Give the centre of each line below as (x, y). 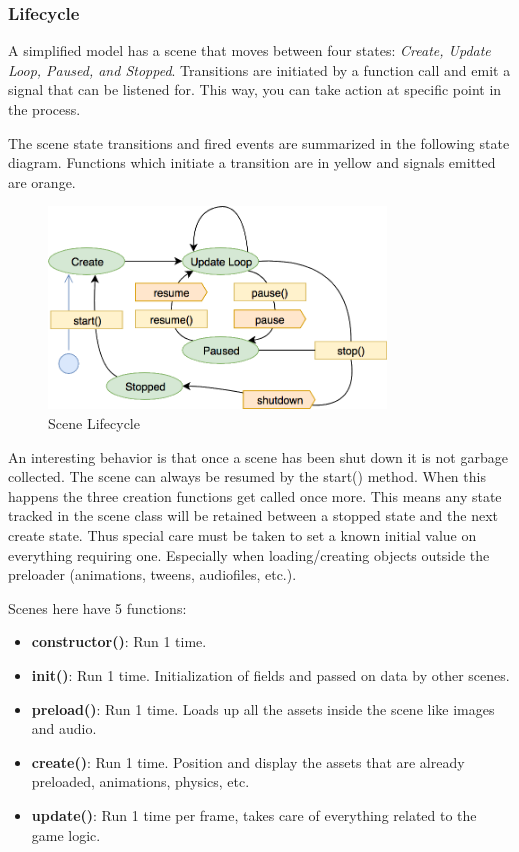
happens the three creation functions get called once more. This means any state (255, 495)
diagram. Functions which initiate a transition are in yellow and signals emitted (252, 162)
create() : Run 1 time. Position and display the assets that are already (248, 761)
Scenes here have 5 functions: (97, 607)
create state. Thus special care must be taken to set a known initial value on (242, 535)
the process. (44, 109)
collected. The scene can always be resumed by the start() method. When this (247, 476)
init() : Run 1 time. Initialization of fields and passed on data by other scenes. (270, 674)
